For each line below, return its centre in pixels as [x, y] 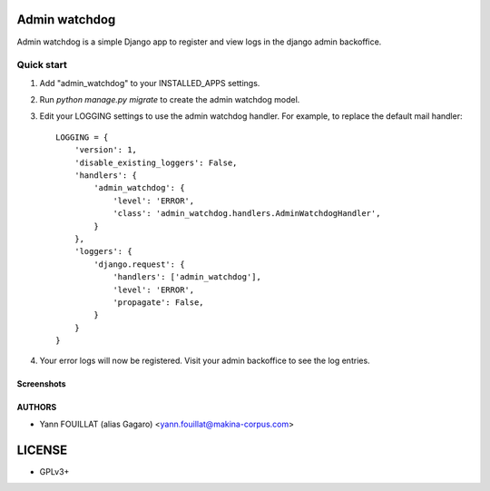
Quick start [42, 65]
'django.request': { [139, 264]
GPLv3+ [54, 471]
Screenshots [42, 384]
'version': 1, [106, 150]
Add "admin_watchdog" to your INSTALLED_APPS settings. [150, 83]
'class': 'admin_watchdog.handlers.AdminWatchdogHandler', [247, 214]
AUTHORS [37, 408]
